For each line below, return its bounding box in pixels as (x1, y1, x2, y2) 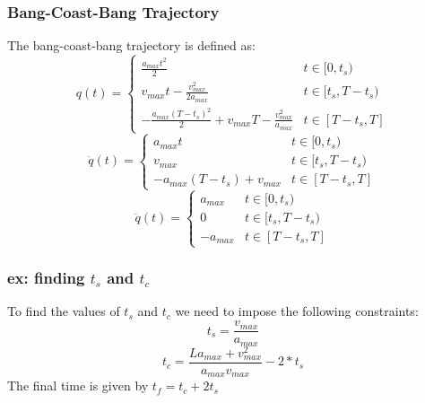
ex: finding (7, 267, 85, 289)
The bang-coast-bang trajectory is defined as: (7, 36, 256, 55)
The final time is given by (7, 376, 149, 395)
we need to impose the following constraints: (175, 302, 419, 320)
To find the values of (7, 302, 120, 320)
